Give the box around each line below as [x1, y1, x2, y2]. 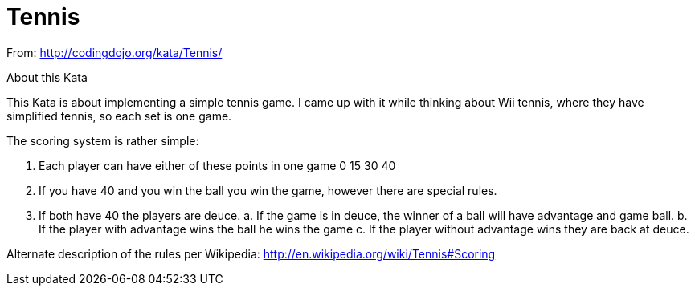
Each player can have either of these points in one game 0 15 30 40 [39, 158, 396, 172]
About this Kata [6, 70, 88, 84]
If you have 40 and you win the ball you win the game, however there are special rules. [39, 183, 497, 197]
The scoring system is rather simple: [6, 133, 199, 148]
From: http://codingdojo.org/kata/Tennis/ [6, 45, 223, 59]
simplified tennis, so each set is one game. [6, 108, 232, 123]
